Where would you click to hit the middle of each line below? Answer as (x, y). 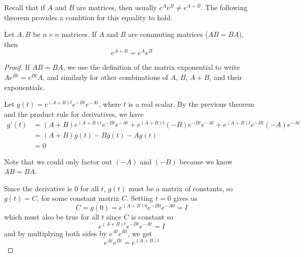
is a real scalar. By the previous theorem (191, 104)
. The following (224, 7)
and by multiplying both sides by (55, 233)
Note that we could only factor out (58, 161)
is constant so (153, 216)
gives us (185, 198)
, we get (140, 233)
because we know (206, 161)
